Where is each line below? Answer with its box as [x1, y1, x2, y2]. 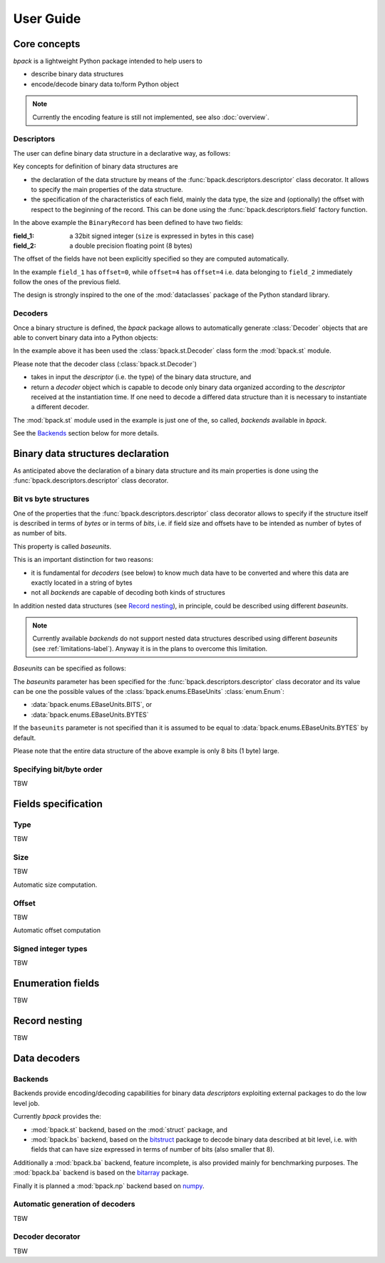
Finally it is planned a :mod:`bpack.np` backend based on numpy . [13, 1182, 205, 1190]
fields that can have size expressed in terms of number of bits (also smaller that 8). [31, 1145, 274, 1154]
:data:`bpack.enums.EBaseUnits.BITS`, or [31, 700, 153, 709]
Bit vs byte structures [13, 494, 90, 504]
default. [13, 733, 36, 742]
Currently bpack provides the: [13, 1112, 101, 1121]
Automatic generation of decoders [13, 1199, 135, 1209]
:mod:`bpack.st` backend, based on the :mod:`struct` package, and [31, 1125, 228, 1134]
